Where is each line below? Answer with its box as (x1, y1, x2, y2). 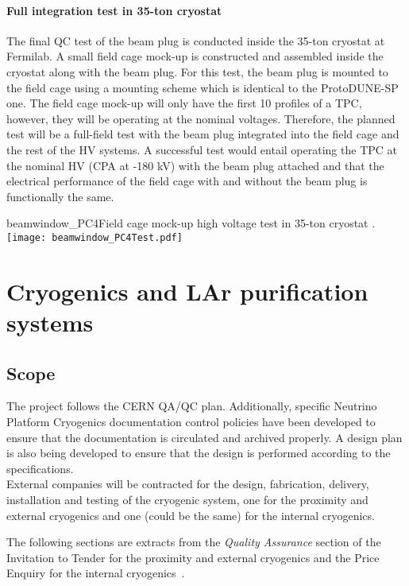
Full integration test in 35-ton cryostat (6, 2, 222, 18)
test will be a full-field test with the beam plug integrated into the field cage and (6, 126, 399, 142)
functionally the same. (6, 188, 114, 204)
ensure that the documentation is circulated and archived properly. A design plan (6, 429, 403, 445)
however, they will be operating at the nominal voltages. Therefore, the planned (6, 110, 395, 126)
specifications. (6, 460, 74, 476)
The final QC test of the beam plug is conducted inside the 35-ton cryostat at (6, 32, 385, 49)
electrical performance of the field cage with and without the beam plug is (6, 173, 368, 189)
